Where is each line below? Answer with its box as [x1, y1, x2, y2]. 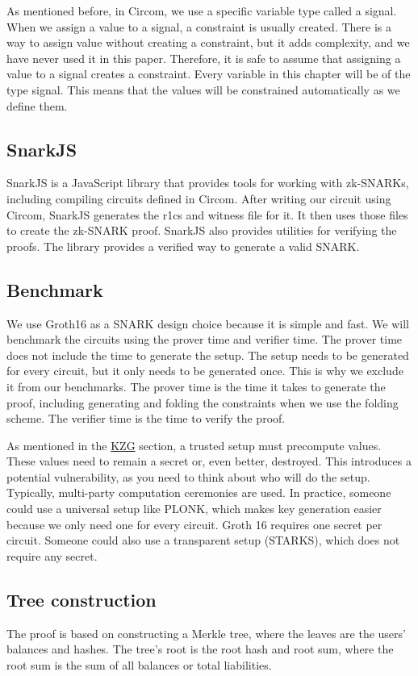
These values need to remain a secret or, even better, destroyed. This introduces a [6, 453, 412, 469]
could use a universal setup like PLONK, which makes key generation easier [6, 500, 382, 517]
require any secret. [6, 547, 98, 564]
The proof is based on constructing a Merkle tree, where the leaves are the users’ [6, 624, 406, 641]
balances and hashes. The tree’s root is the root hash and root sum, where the [6, 641, 394, 657]
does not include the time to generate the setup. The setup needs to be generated [6, 346, 409, 363]
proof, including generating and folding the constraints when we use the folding [6, 394, 399, 411]
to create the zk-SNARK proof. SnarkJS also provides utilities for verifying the [6, 222, 397, 239]
